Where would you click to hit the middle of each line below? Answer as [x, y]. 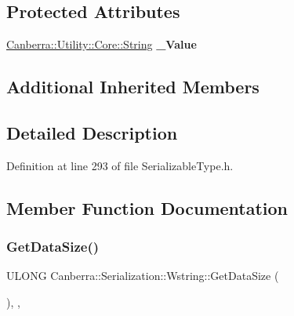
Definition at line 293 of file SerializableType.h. [120, 165]
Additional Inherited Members [133, 87]
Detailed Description [92, 132]
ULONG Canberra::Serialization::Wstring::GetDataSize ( [143, 276]
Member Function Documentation [147, 207]
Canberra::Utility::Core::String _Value [102, 44]
